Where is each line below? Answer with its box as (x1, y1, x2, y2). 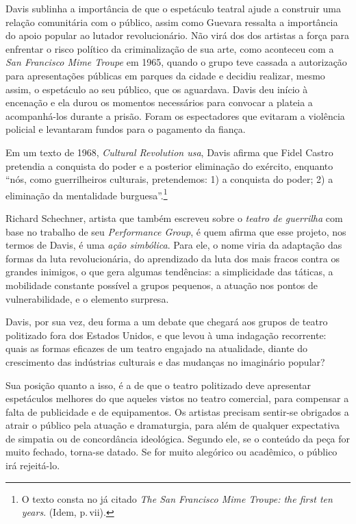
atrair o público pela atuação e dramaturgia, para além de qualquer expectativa (5, 418, 340, 432)
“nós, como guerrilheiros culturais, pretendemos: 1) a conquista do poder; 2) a (5, 172, 333, 186)
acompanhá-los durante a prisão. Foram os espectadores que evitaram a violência (5, 108, 345, 123)
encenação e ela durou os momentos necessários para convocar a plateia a (5, 95, 313, 110)
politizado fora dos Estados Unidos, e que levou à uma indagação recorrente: (5, 327, 327, 342)
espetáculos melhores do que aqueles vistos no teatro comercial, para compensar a (5, 391, 349, 406)
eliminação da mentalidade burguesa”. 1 (5, 186, 168, 202)
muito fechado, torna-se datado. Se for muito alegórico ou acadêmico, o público (5, 445, 338, 459)
